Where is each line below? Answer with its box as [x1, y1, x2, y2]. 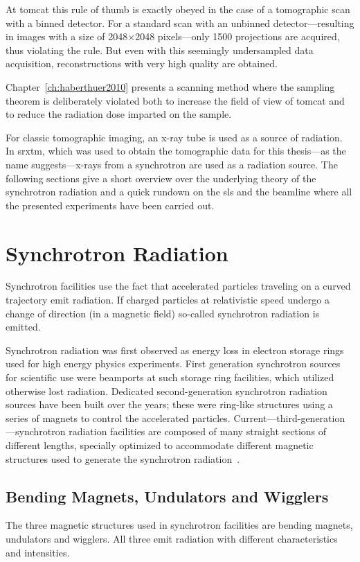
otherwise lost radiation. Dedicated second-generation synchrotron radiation [6, 383, 327, 398]
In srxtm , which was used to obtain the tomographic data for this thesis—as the [6, 143, 346, 158]
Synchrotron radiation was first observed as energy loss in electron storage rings [6, 342, 344, 357]
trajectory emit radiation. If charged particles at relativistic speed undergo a [6, 292, 330, 307]
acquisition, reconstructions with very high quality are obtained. [6, 56, 278, 71]
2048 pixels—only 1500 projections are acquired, [135, 29, 340, 44]
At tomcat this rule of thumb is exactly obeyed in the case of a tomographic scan [6, 2, 350, 16]
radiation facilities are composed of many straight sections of [69, 424, 327, 439]
